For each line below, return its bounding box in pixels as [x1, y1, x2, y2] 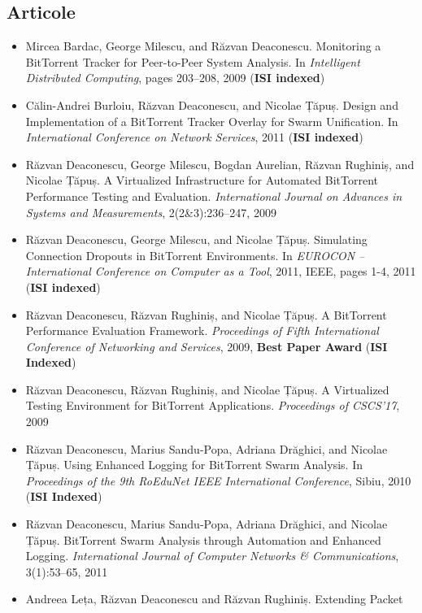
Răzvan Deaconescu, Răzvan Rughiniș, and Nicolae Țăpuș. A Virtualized [25, 380, 389, 398]
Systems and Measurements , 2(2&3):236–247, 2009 [25, 203, 276, 220]
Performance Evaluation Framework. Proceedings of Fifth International [25, 322, 379, 339]
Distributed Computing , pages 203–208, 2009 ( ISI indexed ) [25, 69, 325, 86]
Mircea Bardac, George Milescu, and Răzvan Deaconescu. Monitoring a [25, 37, 381, 54]
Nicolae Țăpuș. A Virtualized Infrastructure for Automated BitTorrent [25, 172, 378, 189]
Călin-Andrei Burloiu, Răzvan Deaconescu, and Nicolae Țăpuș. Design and [25, 96, 398, 113]
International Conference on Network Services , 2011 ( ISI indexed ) [25, 128, 363, 146]
